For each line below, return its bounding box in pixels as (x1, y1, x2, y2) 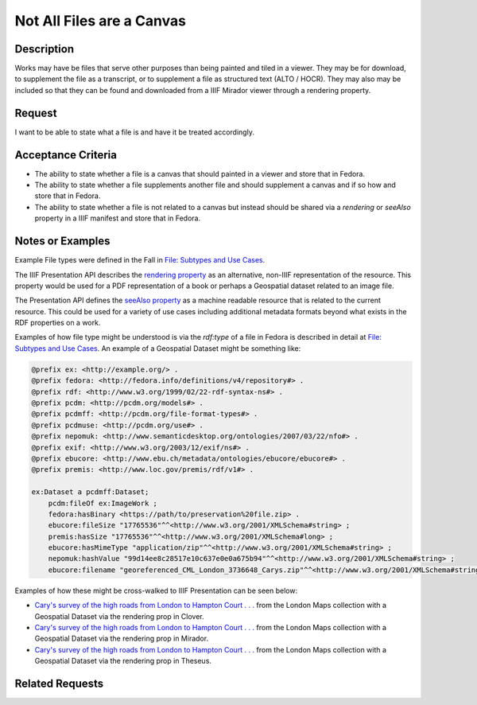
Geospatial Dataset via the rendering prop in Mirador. (34, 633, 209, 644)
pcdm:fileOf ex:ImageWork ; (48, 498, 158, 508)
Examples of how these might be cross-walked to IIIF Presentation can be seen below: (14, 586, 298, 595)
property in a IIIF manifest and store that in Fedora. (34, 213, 201, 223)
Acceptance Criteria (14, 148, 117, 162)
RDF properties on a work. (14, 318, 101, 328)
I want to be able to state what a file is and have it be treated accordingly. (14, 127, 254, 137)
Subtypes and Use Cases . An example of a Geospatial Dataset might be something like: (14, 343, 301, 353)
